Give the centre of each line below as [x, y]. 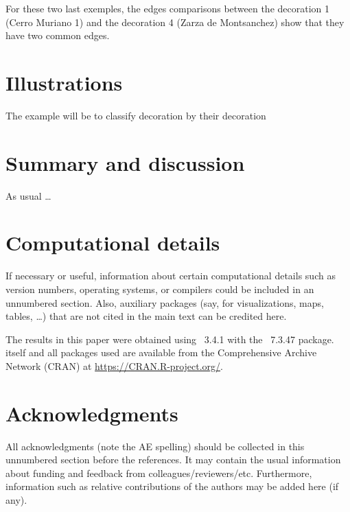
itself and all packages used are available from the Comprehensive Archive [161, 352]
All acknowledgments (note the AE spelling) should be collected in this [155, 446]
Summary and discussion [125, 162]
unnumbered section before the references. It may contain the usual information [173, 459]
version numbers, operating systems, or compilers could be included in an [160, 289]
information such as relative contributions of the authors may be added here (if [172, 486]
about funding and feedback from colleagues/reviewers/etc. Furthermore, [159, 473]
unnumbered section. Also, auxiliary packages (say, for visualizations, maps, [165, 302]
